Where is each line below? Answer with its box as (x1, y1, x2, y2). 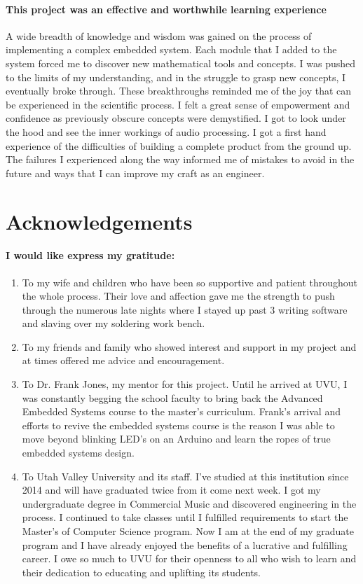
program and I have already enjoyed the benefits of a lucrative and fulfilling (22, 537, 348, 552)
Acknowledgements (6, 207, 193, 235)
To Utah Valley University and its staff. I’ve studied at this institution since (22, 468, 349, 483)
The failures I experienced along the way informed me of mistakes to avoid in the (6, 152, 355, 167)
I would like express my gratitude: (6, 248, 175, 263)
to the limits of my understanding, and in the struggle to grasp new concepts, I (6, 69, 346, 84)
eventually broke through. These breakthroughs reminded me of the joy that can (6, 83, 352, 98)
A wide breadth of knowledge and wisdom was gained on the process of (6, 28, 312, 43)
